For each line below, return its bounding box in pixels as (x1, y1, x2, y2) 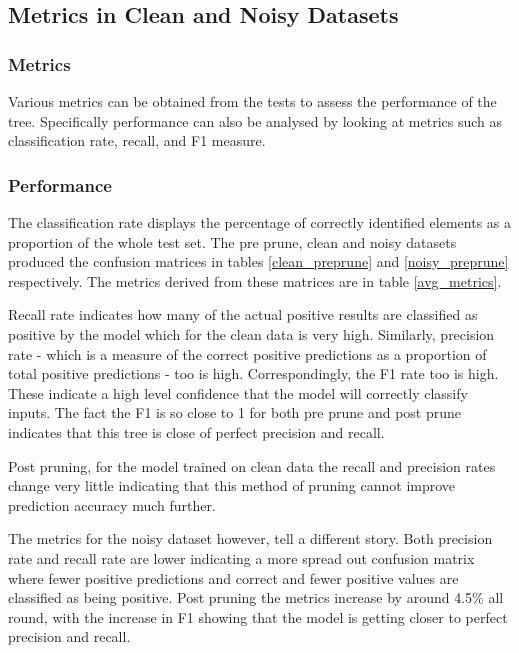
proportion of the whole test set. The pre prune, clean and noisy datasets (8, 231, 457, 252)
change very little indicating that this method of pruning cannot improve (8, 475, 456, 496)
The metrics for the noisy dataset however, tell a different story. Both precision (8, 528, 493, 549)
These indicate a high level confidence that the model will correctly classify (8, 382, 468, 403)
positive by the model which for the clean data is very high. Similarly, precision (8, 323, 495, 344)
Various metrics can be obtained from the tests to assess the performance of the (8, 91, 497, 111)
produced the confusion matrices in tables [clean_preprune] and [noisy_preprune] (8, 251, 509, 272)
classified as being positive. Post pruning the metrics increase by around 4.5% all (8, 587, 504, 608)
